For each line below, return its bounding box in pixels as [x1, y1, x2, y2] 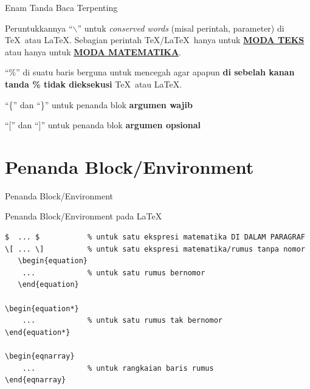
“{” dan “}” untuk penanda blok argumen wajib [5, 98, 193, 111]
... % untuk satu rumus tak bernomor [22, 316, 222, 325]
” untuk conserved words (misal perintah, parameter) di [77, 21, 284, 34]
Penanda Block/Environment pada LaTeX [5, 210, 162, 222]
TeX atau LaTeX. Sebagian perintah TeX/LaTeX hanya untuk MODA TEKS [5, 33, 305, 46]
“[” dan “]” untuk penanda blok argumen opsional [5, 119, 201, 131]
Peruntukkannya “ [5, 21, 73, 34]
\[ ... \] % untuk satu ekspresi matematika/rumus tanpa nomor [5, 244, 305, 253]
